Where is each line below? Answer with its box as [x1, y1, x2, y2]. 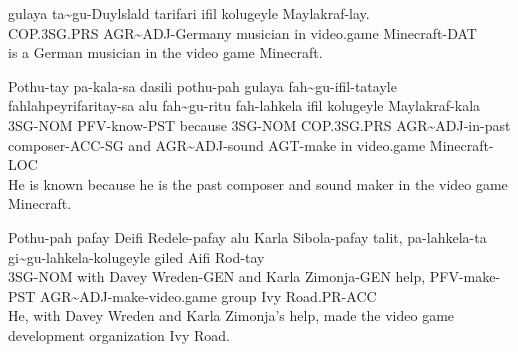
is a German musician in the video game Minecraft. [8, 42, 323, 63]
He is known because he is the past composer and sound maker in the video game [8, 173, 508, 194]
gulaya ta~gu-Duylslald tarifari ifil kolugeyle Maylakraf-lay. [8, 3, 370, 23]
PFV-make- [429, 266, 501, 287]
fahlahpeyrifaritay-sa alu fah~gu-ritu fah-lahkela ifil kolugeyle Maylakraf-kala [8, 95, 481, 116]
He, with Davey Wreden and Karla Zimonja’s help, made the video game [8, 305, 455, 326]
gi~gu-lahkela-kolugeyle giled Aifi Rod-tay [8, 246, 265, 267]
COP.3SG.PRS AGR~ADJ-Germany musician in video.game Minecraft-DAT [8, 22, 477, 43]
